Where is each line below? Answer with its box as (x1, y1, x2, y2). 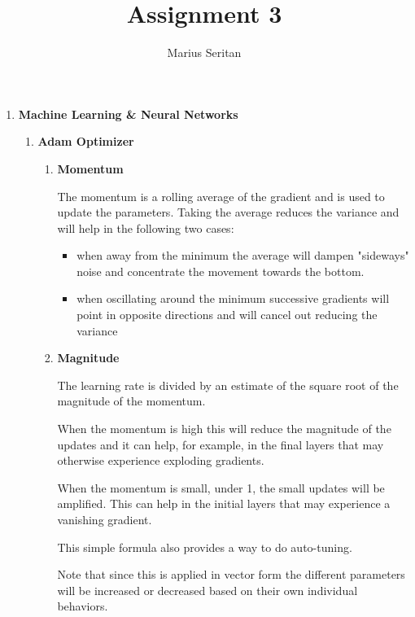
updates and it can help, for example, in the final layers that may (57, 435, 384, 453)
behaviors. (57, 597, 108, 615)
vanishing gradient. (57, 511, 152, 527)
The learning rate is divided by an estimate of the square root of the (57, 376, 399, 393)
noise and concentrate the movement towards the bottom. (76, 262, 365, 279)
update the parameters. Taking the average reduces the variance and (57, 203, 400, 221)
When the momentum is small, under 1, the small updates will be (57, 479, 385, 496)
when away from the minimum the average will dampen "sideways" (76, 247, 409, 264)
